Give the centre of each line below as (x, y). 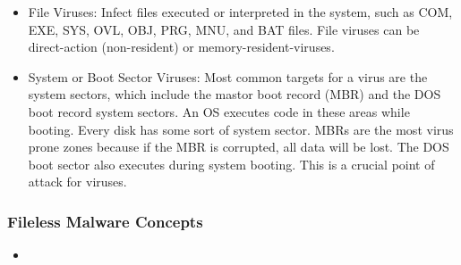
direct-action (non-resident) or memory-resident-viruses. (181, 47)
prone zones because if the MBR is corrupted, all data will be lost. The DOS (239, 147)
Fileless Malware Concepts (105, 221)
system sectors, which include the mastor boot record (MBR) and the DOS (235, 94)
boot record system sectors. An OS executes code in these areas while (219, 111)
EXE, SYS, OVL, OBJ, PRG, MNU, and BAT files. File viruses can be (224, 29)
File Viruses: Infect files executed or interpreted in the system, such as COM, (240, 12)
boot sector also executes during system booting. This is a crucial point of (231, 164)
